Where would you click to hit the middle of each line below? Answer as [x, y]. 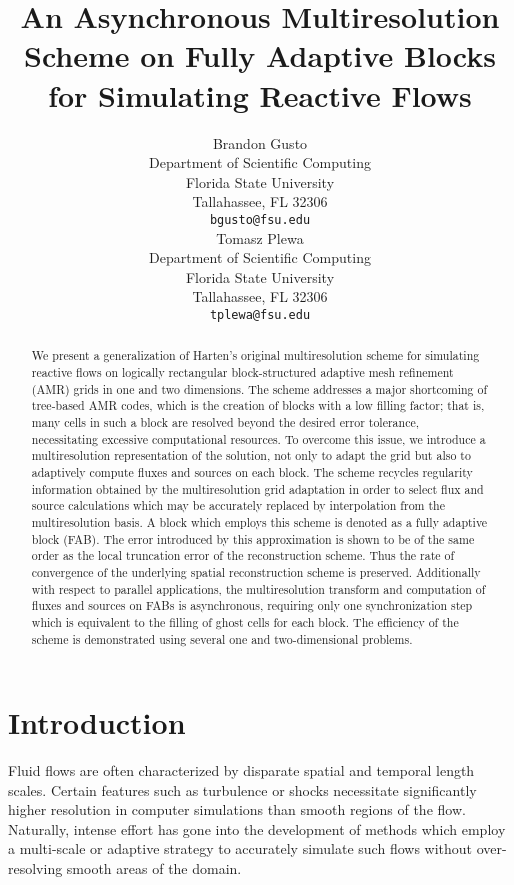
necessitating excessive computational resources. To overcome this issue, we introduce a [258, 438]
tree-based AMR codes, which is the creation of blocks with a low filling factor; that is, [258, 405]
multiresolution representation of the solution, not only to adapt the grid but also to [251, 455]
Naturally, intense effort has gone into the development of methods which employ [257, 828]
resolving [35, 868]
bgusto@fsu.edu [260, 219]
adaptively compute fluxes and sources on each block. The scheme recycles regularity [252, 471]
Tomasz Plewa [260, 237]
